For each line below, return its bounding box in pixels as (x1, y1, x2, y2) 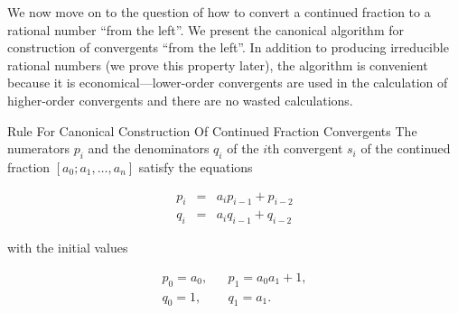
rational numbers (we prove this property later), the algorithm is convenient (7, 55, 428, 74)
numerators (7, 139, 70, 158)
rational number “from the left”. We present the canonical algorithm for (7, 20, 404, 39)
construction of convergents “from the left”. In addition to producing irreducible (7, 38, 449, 57)
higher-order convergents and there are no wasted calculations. (7, 90, 353, 109)
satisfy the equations (138, 157, 253, 176)
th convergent (267, 139, 343, 158)
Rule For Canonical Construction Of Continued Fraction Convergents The (7, 121, 417, 140)
